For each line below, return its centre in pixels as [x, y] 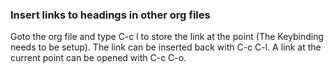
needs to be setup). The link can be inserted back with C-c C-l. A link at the [166, 47]
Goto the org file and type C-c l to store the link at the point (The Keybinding [167, 37]
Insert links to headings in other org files [110, 15]
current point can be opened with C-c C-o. [98, 58]
